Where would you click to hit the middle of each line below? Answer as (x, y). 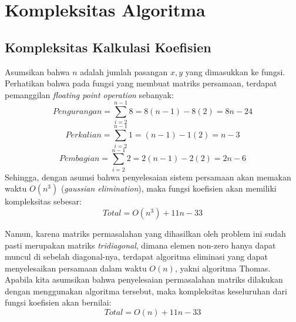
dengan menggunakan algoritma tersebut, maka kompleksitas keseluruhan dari (146, 291)
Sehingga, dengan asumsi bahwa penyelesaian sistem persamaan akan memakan (148, 177)
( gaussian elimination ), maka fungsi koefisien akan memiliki (169, 188)
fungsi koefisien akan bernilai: (58, 302)
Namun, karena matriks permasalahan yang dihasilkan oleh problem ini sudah (145, 233)
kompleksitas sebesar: (43, 201)
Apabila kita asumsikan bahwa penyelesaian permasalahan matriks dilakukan (144, 279)
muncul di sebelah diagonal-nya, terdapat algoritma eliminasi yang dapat (136, 256)
